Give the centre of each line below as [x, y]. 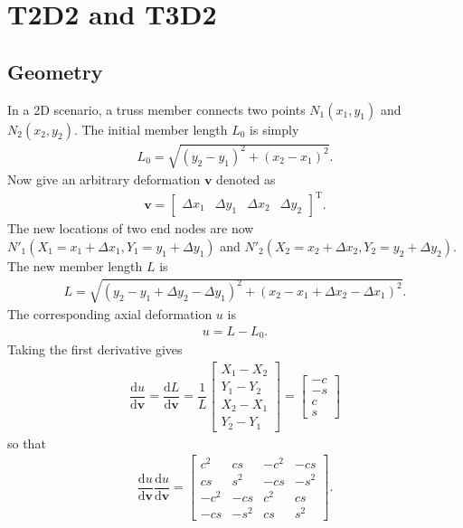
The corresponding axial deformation [110, 314]
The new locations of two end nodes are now [131, 228]
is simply [274, 129]
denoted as [246, 179]
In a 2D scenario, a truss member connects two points [156, 109]
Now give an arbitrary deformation [104, 179]
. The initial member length [151, 129]
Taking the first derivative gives [95, 349]
